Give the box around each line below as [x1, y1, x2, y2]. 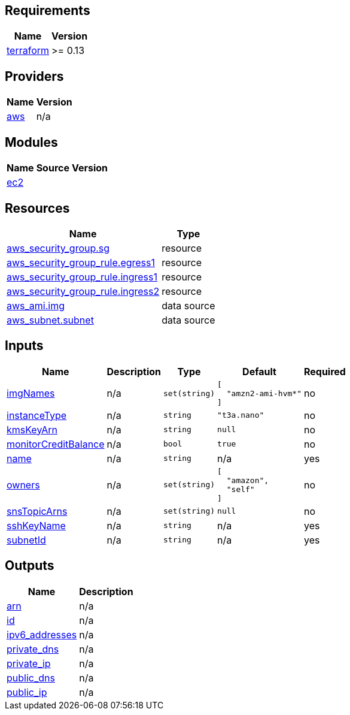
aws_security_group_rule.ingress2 [7, 285, 160, 297]
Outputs [5, 558, 54, 574]
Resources [5, 200, 70, 216]
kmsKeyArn [7, 423, 58, 436]
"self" [226, 484, 255, 494]
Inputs [5, 338, 44, 354]
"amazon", [226, 475, 269, 485]
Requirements [5, 3, 90, 18]
